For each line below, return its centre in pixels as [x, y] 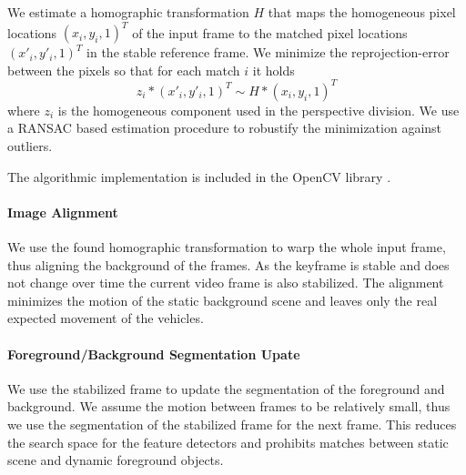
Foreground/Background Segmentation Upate [154, 354]
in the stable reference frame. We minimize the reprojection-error [268, 52]
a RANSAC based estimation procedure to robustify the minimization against [225, 128]
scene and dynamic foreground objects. [116, 460]
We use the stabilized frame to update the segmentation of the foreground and [226, 388]
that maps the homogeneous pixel [362, 12]
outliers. [30, 145]
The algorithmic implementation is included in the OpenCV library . [199, 176]
